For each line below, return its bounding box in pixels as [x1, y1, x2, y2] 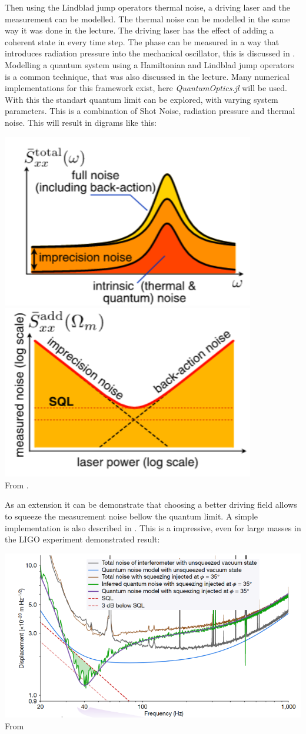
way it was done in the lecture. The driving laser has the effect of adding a [5, 24, 274, 36]
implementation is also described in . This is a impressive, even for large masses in [5, 521, 301, 534]
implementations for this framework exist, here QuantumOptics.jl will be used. [5, 82, 287, 94]
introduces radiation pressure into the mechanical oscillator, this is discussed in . [5, 47, 295, 59]
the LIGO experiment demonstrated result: [5, 533, 160, 545]
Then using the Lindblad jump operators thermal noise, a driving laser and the [5, 1, 290, 13]
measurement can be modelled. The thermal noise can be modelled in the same [5, 12, 290, 25]
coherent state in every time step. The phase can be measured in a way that [5, 35, 280, 48]
